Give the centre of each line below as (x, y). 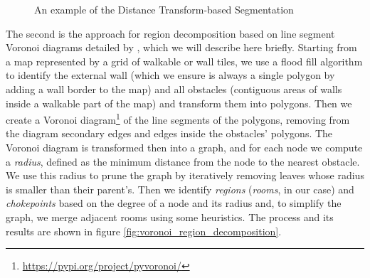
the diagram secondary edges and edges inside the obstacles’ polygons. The (169, 133)
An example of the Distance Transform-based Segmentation (164, 9)
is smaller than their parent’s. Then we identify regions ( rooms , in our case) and (180, 189)
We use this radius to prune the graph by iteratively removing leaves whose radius (185, 175)
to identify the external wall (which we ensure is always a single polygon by (170, 75)
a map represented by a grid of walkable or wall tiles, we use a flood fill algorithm (184, 61)
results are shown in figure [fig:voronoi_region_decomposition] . (144, 231)
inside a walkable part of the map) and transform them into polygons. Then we (179, 103)
